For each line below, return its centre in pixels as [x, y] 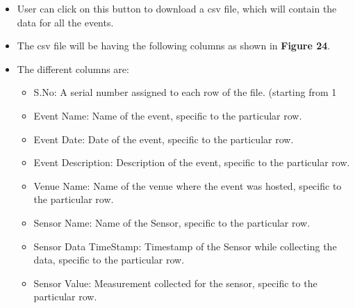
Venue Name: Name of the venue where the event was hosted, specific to [188, 185]
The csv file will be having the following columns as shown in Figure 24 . [174, 46]
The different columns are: [73, 68]
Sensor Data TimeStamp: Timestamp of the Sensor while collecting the [185, 246]
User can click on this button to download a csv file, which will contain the [177, 8]
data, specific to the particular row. [109, 260]
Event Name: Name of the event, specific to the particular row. [168, 115]
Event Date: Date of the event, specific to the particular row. [164, 139]
